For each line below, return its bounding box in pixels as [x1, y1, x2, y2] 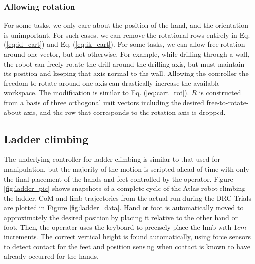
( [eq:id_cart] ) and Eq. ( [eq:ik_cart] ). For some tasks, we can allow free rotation [4, 39, 245, 49]
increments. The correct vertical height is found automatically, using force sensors [4, 231, 251, 242]
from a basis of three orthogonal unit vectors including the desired [4, 97, 204, 107]
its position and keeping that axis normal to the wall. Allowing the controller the [4, 68, 249, 78]
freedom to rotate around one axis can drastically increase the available [4, 77, 220, 88]
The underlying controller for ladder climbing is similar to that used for [4, 154, 220, 164]
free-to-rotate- [206, 97, 249, 107]
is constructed [199, 87, 241, 98]
